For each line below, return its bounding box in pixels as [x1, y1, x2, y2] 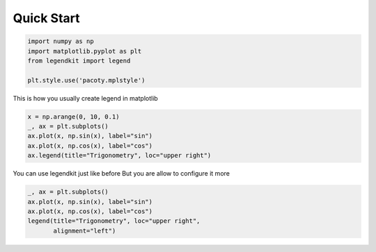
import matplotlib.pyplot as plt [27, 47, 142, 55]
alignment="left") [53, 226, 116, 235]
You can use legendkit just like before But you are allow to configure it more [13, 169, 230, 178]
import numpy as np [27, 37, 94, 45]
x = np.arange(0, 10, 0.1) [27, 112, 120, 121]
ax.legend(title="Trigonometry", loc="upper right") [27, 151, 212, 160]
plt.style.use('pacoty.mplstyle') [27, 76, 146, 84]
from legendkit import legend [27, 56, 131, 65]
